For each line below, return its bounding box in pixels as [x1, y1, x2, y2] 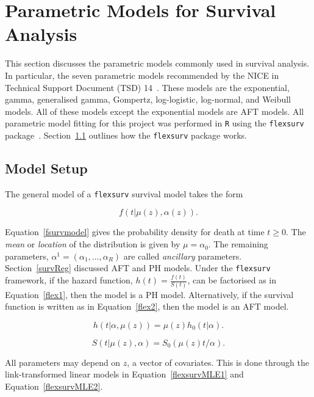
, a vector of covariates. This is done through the [127, 355, 309, 368]
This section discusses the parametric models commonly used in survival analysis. [5, 57, 310, 70]
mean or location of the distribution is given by [5, 238, 180, 250]
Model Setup [5, 158, 88, 177]
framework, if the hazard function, [5, 274, 133, 286]
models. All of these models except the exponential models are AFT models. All [5, 104, 304, 117]
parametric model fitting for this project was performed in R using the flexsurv [5, 117, 304, 129]
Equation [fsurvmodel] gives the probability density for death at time [5, 225, 265, 238]
